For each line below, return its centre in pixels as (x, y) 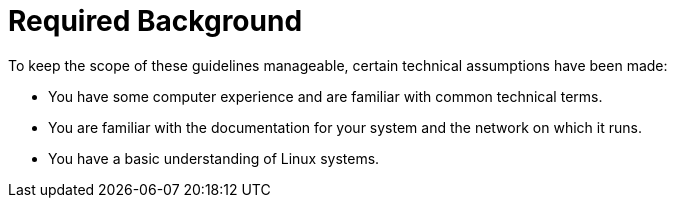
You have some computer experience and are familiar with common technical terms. (325, 96)
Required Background (155, 21)
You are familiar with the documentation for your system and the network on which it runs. (345, 127)
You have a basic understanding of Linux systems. (214, 158)
